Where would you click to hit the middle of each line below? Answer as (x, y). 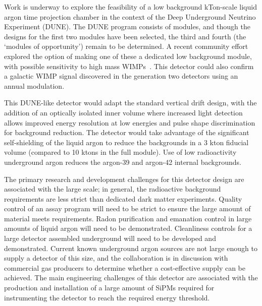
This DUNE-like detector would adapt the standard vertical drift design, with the (130, 103)
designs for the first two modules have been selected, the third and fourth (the (125, 36)
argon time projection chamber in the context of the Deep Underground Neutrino (130, 16)
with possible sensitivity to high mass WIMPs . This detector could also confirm (129, 66)
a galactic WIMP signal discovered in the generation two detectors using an (121, 76)
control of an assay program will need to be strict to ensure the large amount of (127, 208)
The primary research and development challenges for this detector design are (124, 179)
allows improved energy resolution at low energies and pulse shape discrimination (130, 122)
